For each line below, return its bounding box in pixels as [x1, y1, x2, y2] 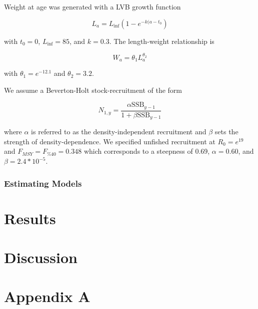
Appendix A [4, 286, 90, 307]
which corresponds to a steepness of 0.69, [83, 146, 210, 156]
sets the [214, 126, 238, 137]
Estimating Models [4, 177, 82, 189]
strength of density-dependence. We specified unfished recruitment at [4, 136, 215, 146]
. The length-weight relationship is [109, 35, 214, 46]
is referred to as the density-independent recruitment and [31, 126, 206, 137]
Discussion [4, 247, 77, 268]
